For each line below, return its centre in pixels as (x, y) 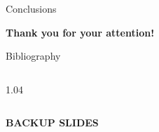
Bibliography (33, 56)
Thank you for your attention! (80, 32)
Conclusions (31, 8)
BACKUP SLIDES (52, 123)
